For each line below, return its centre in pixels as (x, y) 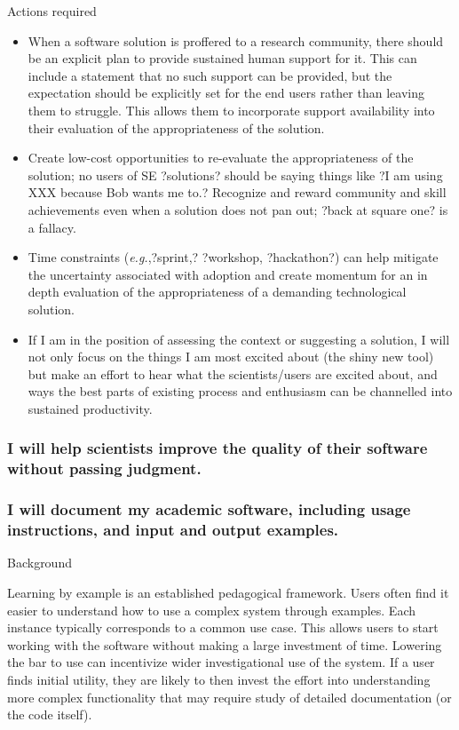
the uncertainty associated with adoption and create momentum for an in (228, 274)
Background (40, 563)
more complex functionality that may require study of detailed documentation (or (229, 697)
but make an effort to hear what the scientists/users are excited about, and (233, 373)
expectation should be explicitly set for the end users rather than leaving (226, 93)
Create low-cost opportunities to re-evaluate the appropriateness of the (221, 158)
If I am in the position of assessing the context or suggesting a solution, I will (239, 339)
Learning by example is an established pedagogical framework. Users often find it (228, 592)
